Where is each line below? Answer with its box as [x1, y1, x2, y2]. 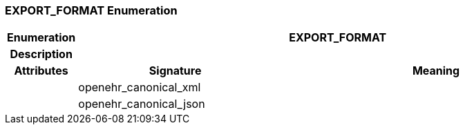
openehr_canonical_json [78, 97, 205, 111]
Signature [149, 64, 202, 78]
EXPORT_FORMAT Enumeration [5, 3, 178, 17]
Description [10, 47, 73, 62]
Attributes [14, 64, 68, 78]
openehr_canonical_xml [78, 80, 201, 95]
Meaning [412, 64, 460, 78]
